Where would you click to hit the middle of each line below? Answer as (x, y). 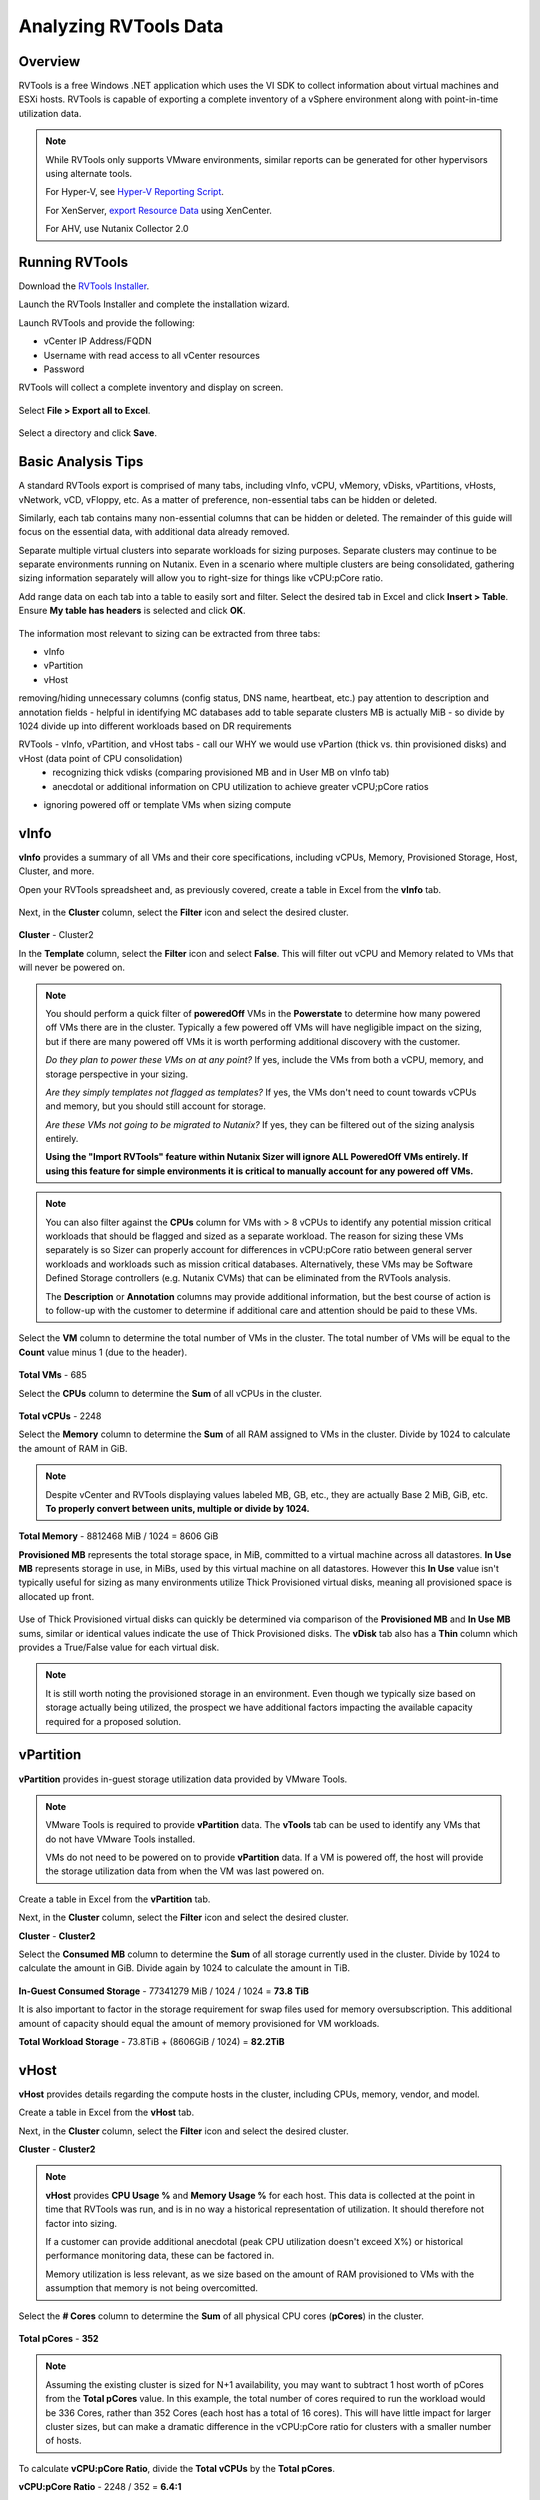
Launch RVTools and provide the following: (106, 322)
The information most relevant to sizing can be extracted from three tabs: (169, 633)
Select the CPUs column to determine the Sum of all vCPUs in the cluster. (170, 1393)
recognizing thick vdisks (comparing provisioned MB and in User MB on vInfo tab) (221, 772)
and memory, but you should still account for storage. (156, 1106)
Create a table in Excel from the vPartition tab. (114, 1899)
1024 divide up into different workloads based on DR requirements (155, 726)
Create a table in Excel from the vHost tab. (106, 2112)
